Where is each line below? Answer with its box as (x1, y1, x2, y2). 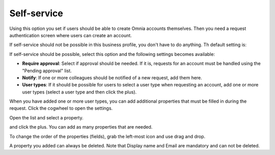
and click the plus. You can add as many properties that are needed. (9, 124, 153, 130)
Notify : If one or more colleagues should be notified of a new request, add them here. (22, 74, 202, 81)
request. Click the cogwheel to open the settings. (9, 105, 113, 111)
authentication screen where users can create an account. (9, 32, 132, 38)
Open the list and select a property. (9, 114, 84, 120)
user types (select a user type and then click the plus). (22, 89, 137, 95)
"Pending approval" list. (22, 68, 72, 74)
